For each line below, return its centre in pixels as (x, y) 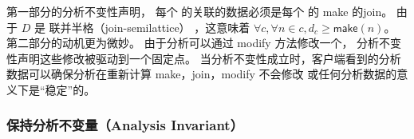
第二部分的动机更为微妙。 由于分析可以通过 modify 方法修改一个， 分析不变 (204, 43)
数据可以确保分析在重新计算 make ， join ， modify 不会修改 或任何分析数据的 (202, 74)
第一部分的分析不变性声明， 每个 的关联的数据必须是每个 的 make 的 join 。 (200, 11)
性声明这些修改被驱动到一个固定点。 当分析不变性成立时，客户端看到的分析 (204, 58)
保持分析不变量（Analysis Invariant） (125, 125)
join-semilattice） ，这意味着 (177, 27)
